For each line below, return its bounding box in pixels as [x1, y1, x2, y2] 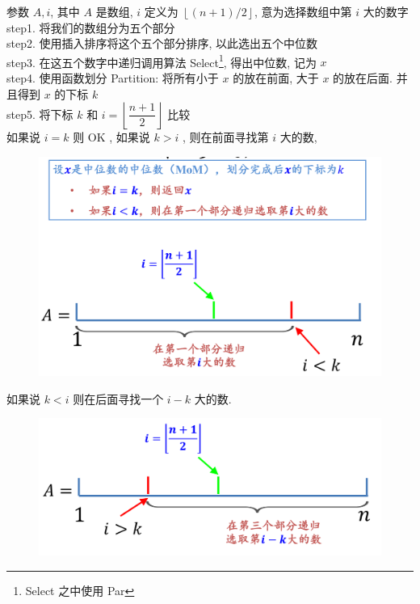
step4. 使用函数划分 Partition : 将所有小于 [6, 70, 219, 87]
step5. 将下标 [6, 105, 73, 122]
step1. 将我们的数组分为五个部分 [6, 19, 175, 36]
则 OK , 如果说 [73, 129, 150, 146]
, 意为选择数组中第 [254, 3, 352, 19]
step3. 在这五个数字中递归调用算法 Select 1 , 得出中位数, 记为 [6, 51, 317, 70]
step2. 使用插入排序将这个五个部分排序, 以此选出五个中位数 [6, 35, 318, 52]
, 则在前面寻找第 [182, 129, 269, 146]
